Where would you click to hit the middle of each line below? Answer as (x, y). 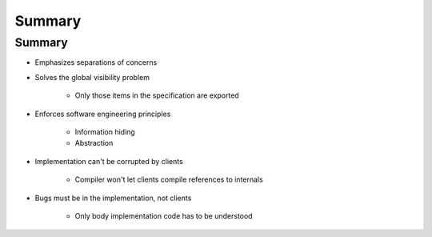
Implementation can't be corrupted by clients (109, 161)
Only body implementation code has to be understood (164, 215)
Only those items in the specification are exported (157, 95)
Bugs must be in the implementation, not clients (113, 198)
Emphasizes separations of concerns (96, 62)
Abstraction (94, 143)
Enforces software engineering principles (103, 114)
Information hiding (105, 131)
